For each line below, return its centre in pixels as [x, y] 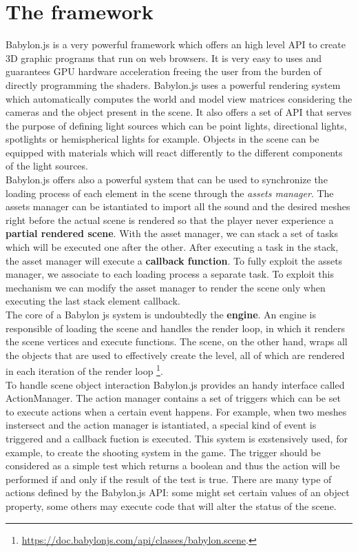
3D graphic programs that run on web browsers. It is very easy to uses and [164, 58]
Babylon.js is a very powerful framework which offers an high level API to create [176, 44]
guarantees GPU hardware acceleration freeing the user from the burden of [164, 71]
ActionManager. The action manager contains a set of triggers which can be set [173, 398]
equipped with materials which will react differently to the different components [174, 152]
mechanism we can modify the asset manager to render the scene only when [166, 287]
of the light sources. [47, 166]
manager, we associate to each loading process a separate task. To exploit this [170, 274]
